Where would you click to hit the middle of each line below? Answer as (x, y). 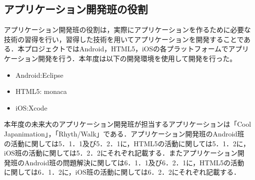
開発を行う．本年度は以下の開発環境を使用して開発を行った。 (137, 58)
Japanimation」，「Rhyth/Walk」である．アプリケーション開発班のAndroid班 (124, 133)
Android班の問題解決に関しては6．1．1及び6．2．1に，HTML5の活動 (134, 162)
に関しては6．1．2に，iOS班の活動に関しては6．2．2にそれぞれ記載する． (122, 172)
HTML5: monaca (41, 91)
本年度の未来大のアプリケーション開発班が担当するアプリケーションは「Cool (127, 124)
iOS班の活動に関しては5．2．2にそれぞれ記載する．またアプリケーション (121, 153)
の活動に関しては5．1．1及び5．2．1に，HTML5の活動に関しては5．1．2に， (127, 143)
